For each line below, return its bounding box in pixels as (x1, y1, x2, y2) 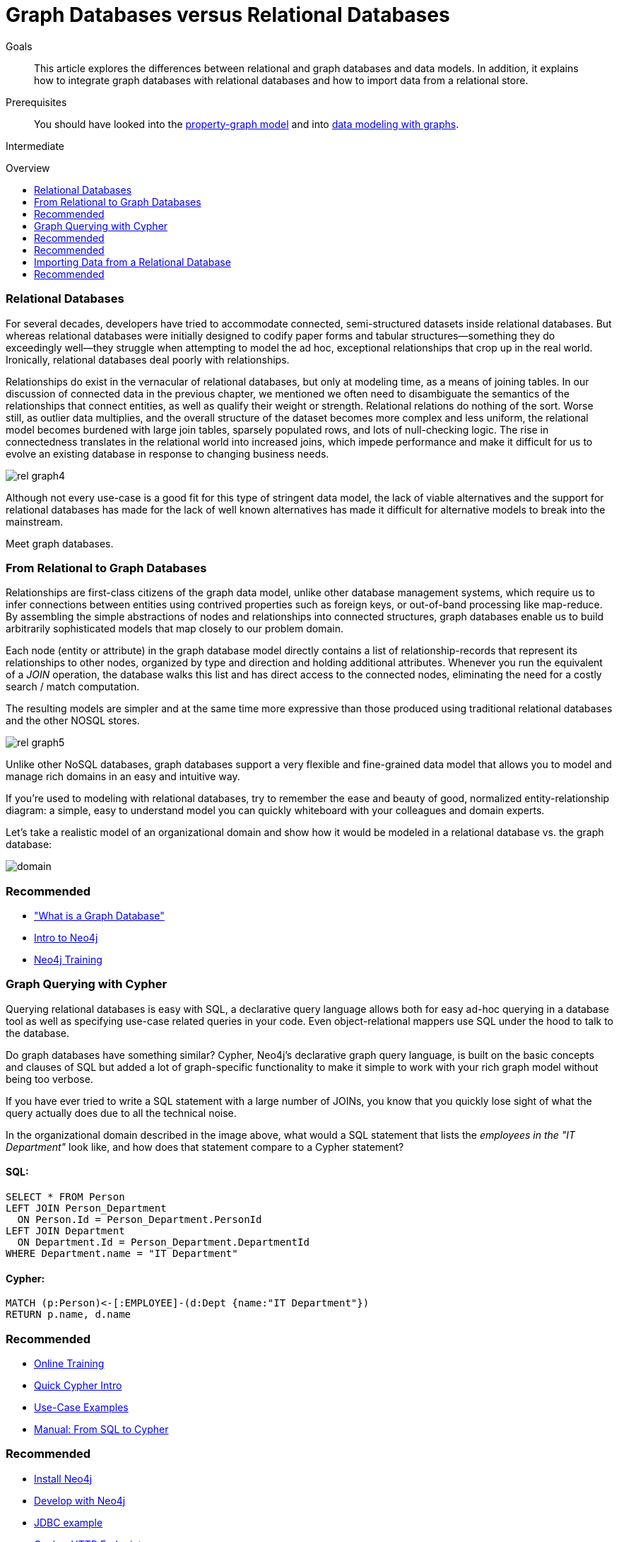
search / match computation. (6, 680, 140, 693)
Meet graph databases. (6, 537, 114, 550)
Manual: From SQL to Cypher (34, 1422, 169, 1435)
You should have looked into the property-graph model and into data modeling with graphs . (34, 117, 459, 130)
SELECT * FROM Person (6, 1190, 125, 1202)
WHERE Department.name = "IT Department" (6, 1247, 238, 1259)
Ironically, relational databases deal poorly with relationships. (6, 353, 290, 366)
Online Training (34, 1357, 105, 1369)
